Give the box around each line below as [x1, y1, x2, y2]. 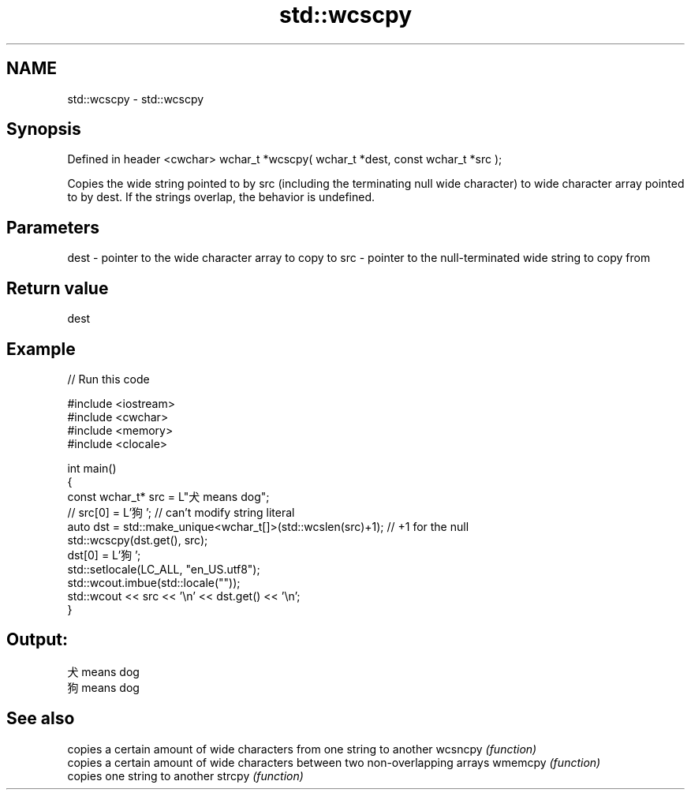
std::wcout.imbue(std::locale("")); [67, 575, 241, 589]
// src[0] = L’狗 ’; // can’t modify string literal [67, 505, 295, 519]
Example [6, 338, 76, 359]
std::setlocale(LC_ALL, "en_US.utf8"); [67, 562, 260, 576]
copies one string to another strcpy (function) [67, 768, 304, 783]
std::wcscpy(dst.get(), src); [67, 533, 208, 547]
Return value [6, 278, 109, 298]
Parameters [6, 217, 99, 237]
